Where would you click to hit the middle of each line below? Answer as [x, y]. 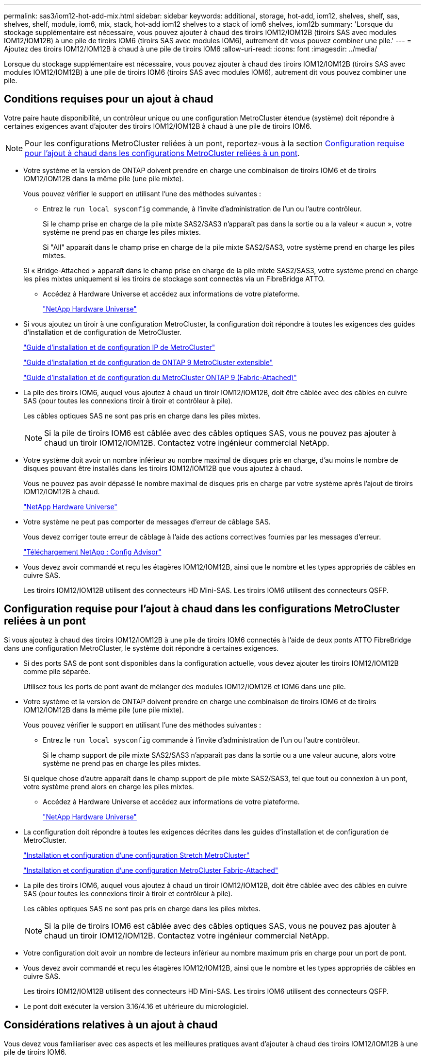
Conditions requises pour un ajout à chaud [109, 99]
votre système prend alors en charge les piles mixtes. [109, 786]
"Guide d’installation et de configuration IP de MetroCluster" [119, 347]
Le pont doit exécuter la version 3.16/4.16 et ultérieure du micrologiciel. [136, 1006]
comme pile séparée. [57, 671]
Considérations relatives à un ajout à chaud [111, 1025]
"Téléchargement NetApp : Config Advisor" [92, 552]
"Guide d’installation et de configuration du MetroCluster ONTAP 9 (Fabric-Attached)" [160, 377]
